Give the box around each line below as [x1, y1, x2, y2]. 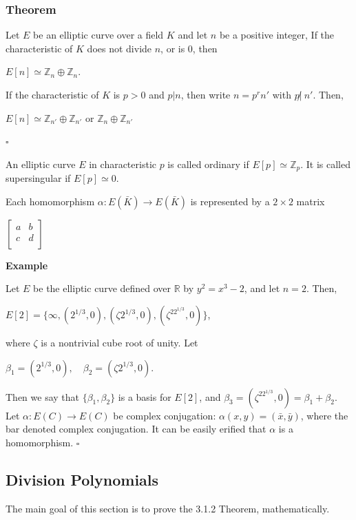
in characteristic [89, 156, 156, 171]
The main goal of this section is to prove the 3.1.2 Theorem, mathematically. [6, 501, 330, 515]
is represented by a [190, 194, 270, 208]
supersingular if [6, 171, 71, 185]
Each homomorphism [6, 194, 95, 208]
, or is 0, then [160, 41, 218, 55]
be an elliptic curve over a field [33, 28, 164, 42]
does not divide [87, 41, 152, 55]
